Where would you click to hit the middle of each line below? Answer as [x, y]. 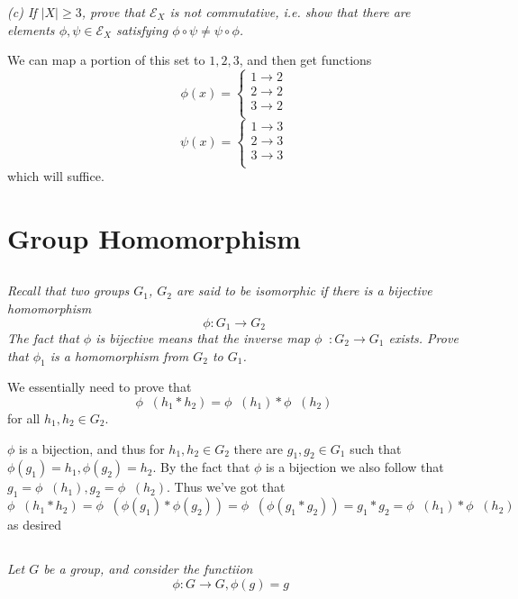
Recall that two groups [68, 290]
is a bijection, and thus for [92, 448]
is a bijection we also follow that [355, 467]
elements [31, 29]
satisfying [142, 29]
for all [24, 418]
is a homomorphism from [119, 355]
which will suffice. [56, 176]
